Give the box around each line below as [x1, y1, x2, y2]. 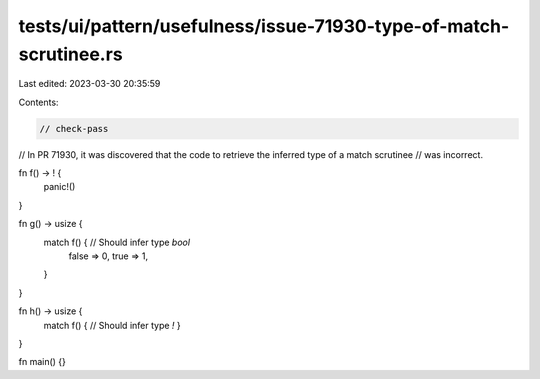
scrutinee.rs [18, 43, 124, 65]
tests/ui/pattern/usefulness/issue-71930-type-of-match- [18, 15, 510, 37]
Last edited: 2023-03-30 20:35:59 [18, 78, 161, 90]
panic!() [43, 181, 76, 193]
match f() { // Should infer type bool [43, 236, 190, 248]
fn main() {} [18, 356, 67, 368]
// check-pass [39, 123, 109, 134]
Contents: [18, 96, 59, 108]
